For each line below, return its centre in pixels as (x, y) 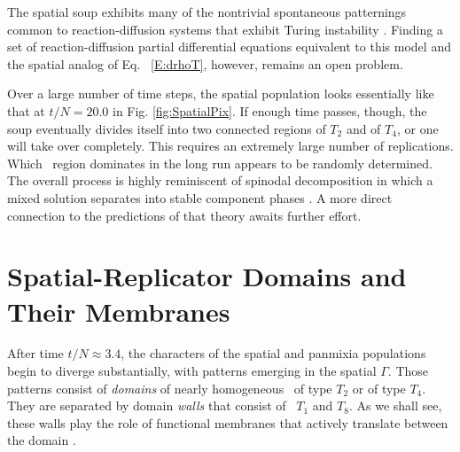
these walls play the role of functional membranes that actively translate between (228, 422)
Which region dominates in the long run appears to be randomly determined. (220, 163)
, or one (417, 128)
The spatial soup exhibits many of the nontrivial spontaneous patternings (207, 12)
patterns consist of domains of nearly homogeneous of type (170, 388)
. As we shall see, (395, 405)
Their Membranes (119, 311)
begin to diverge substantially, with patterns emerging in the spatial (192, 371)
